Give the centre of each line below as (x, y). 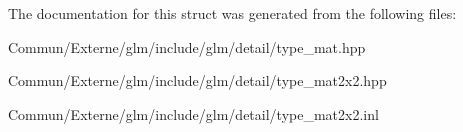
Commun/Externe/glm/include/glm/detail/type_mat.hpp (187, 46)
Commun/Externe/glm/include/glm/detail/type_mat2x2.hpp (197, 80)
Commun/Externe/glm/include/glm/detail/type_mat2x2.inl (193, 113)
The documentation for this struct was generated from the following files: (232, 13)
